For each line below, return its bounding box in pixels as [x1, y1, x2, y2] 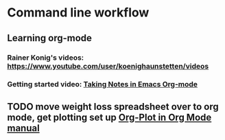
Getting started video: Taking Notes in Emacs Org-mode [7, 80, 198, 89]
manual [7, 122, 40, 134]
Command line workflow [7, 5, 150, 21]
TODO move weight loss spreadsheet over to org [7, 101, 220, 113]
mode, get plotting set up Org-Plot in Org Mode [7, 111, 212, 123]
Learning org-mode [7, 32, 93, 44]
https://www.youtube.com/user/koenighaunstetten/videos [7, 61, 209, 71]
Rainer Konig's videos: [7, 53, 84, 62]
